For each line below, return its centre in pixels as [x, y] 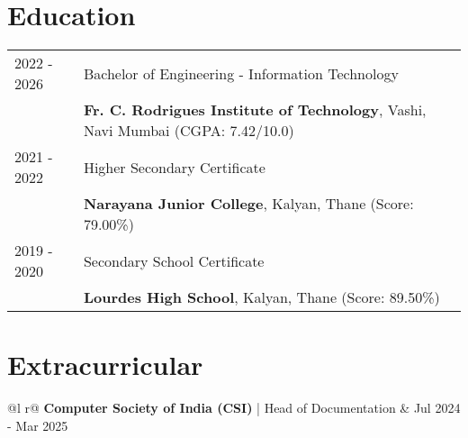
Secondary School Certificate [174, 260]
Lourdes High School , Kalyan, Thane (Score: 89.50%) [261, 297]
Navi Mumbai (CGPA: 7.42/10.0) [189, 131]
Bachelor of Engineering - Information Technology [241, 73]
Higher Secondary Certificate [174, 167]
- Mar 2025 [38, 425]
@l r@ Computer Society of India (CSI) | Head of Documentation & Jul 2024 [234, 408]
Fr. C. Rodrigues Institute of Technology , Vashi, [255, 110]
